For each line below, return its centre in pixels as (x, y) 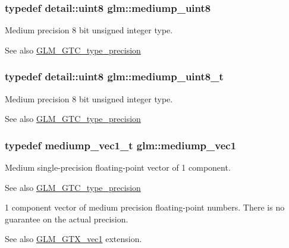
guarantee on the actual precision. (67, 219)
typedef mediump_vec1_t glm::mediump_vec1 (121, 145)
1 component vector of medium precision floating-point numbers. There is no (145, 207)
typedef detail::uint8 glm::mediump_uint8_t (114, 76)
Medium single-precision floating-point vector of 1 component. (118, 167)
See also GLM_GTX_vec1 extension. (73, 239)
